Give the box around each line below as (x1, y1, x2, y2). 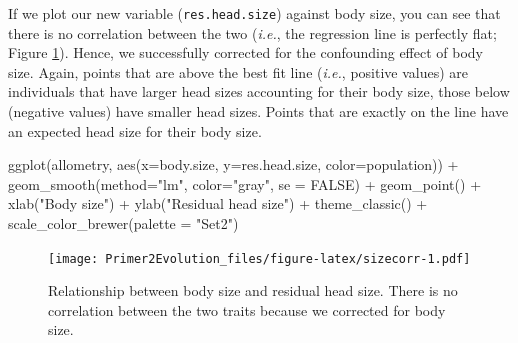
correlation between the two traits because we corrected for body (48, 299, 446, 320)
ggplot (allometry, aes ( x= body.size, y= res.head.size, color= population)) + (8, 154, 459, 175)
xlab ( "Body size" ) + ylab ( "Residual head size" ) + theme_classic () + (8, 193, 428, 214)
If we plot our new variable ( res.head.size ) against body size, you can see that (8, 3, 501, 23)
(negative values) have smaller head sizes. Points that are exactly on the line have (8, 101, 509, 122)
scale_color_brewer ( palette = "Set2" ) (8, 213, 239, 233)
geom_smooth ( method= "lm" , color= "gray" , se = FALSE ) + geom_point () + (8, 173, 482, 194)
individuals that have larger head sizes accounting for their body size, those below (8, 81, 510, 102)
